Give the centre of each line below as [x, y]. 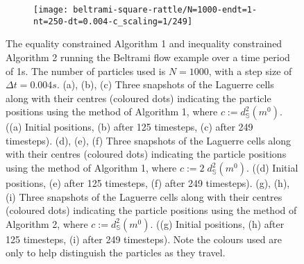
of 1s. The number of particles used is [86, 71]
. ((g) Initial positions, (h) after [217, 223]
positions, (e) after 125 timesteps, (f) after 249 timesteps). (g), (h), [148, 183]
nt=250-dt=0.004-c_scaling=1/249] [113, 21]
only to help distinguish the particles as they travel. [116, 253]
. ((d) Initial [272, 168]
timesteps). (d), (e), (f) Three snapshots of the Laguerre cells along [149, 140]
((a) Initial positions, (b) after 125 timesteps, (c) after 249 [129, 127]
